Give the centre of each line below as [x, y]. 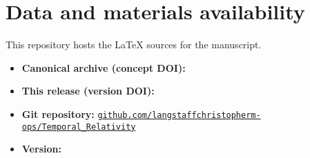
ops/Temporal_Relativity [79, 127]
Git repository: [58, 113]
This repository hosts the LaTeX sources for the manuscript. [134, 45]
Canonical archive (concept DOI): [104, 67]
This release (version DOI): [88, 91]
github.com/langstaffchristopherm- [179, 115]
